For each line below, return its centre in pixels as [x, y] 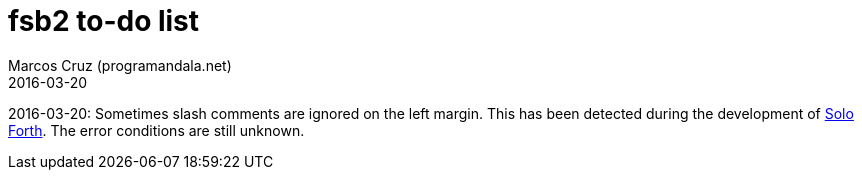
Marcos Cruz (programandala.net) [120, 65]
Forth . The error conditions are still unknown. [156, 130]
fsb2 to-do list [104, 21]
